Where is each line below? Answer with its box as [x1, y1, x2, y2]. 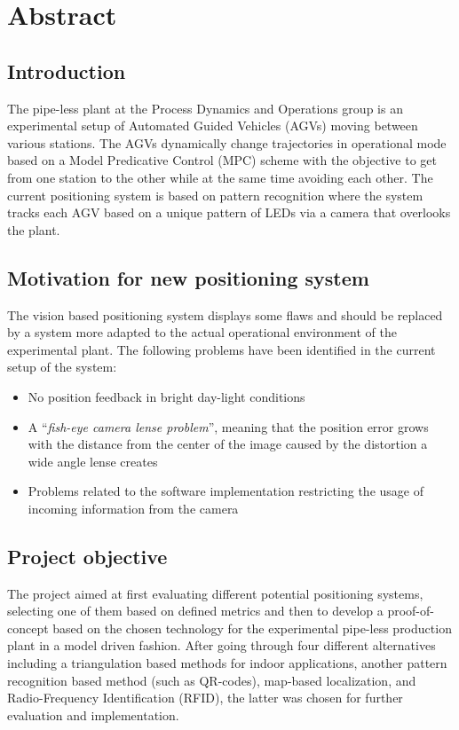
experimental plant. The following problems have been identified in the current [7, 340, 436, 358]
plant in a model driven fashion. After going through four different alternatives [7, 636, 436, 655]
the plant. [7, 220, 60, 239]
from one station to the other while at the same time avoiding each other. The [7, 168, 433, 186]
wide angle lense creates [28, 451, 158, 470]
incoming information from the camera [28, 498, 239, 517]
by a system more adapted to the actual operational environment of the [7, 323, 397, 341]
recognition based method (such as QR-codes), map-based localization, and [7, 671, 416, 689]
